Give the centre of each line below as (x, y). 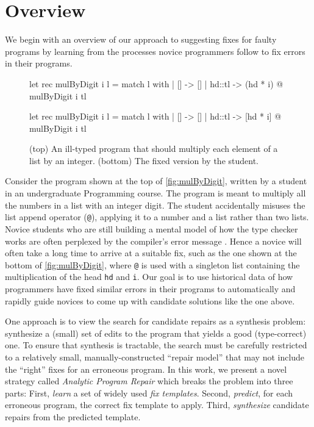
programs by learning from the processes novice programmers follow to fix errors (155, 51)
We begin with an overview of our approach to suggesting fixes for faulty (141, 39)
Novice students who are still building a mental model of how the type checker (152, 228)
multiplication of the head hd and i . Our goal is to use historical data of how (149, 277)
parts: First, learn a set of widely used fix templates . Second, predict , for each (149, 393)
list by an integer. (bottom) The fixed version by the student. (144, 160)
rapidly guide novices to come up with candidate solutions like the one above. (150, 300)
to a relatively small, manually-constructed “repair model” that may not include (155, 357)
